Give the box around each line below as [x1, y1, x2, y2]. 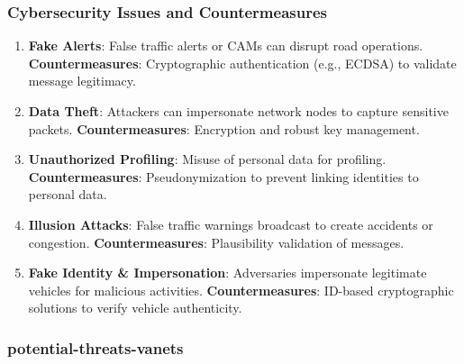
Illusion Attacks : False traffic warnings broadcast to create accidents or [28, 214, 433, 233]
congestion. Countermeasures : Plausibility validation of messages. [28, 232, 405, 251]
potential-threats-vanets [7, 336, 184, 359]
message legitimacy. [28, 71, 136, 90]
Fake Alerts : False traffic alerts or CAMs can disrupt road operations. [28, 36, 423, 55]
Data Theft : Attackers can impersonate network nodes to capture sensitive [28, 102, 449, 120]
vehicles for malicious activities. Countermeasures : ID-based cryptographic [28, 280, 454, 299]
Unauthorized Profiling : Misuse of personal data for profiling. [28, 150, 387, 168]
